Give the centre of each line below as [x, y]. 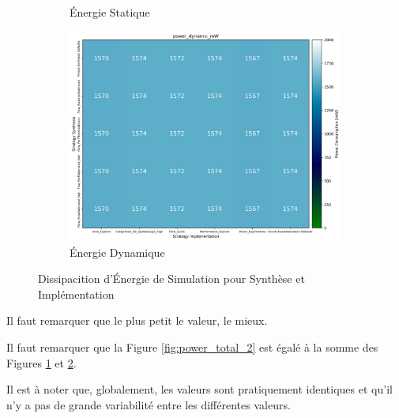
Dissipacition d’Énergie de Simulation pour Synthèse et [171, 279]
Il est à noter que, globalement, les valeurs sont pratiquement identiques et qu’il [199, 389]
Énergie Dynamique [117, 252]
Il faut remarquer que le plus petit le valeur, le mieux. [137, 320]
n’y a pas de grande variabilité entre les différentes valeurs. [149, 404]
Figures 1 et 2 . [41, 362]
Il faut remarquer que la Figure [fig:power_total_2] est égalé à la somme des [192, 346]
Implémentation [76, 294]
